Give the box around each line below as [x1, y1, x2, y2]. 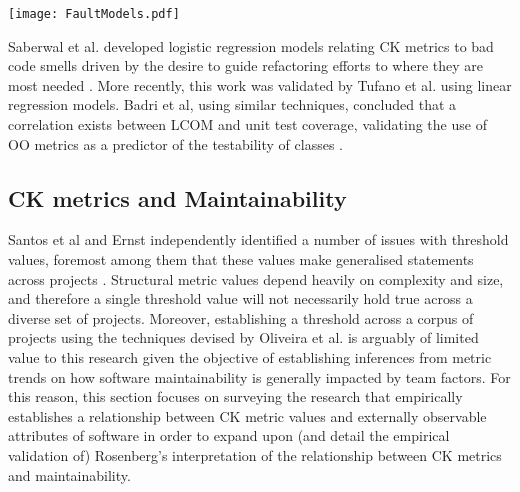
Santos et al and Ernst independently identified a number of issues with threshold [8, 229, 509, 250]
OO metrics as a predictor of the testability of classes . [8, 133, 343, 154]
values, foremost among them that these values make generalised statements [8, 249, 474, 270]
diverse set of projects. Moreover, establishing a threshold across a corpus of [8, 307, 474, 328]
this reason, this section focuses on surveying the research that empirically [8, 386, 463, 407]
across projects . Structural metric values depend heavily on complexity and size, [8, 268, 504, 289]
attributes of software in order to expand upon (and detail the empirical [8, 425, 450, 446]
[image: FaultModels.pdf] [8, 7, 180, 21]
